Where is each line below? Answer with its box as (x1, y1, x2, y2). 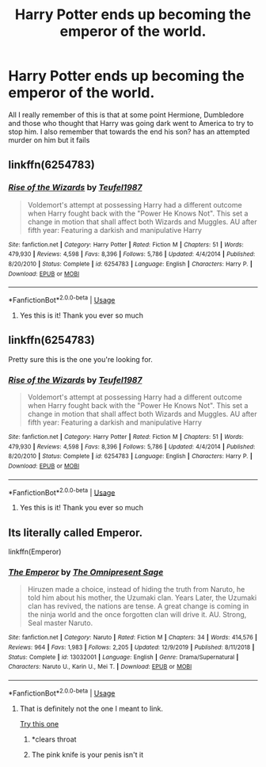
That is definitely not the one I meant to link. (19, 704, 164, 713)
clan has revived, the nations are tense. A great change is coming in (27, 601, 249, 611)
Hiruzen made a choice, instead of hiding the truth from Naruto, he (27, 585, 245, 594)
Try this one (19, 719, 59, 728)
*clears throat (31, 735, 77, 744)
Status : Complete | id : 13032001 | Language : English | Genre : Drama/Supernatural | (8, 653, 239, 661)
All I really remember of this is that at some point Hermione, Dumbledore (8, 109, 244, 120)
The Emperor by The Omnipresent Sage (8, 567, 164, 578)
